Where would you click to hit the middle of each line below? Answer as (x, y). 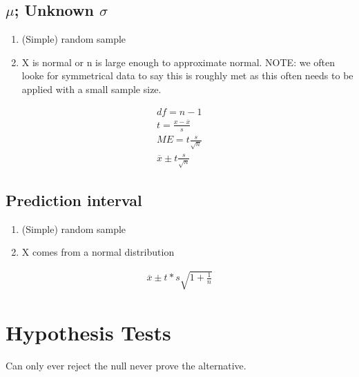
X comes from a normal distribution (98, 252)
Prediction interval (74, 200)
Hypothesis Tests (88, 332)
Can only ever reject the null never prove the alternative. (126, 365)
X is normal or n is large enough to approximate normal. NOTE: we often (178, 62)
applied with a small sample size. (91, 89)
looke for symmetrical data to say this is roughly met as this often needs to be (187, 75)
